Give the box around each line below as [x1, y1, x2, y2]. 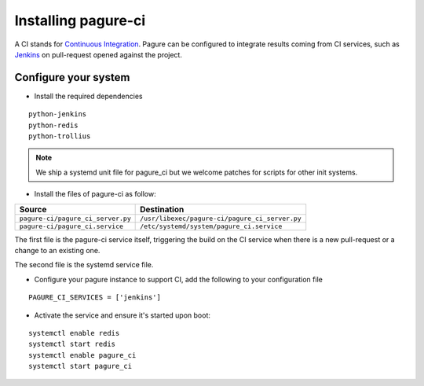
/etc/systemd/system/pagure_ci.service [140, 222, 283, 230]
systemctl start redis [28, 340, 116, 349]
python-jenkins [28, 110, 87, 119]
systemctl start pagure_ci [28, 362, 133, 371]
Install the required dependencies [34, 91, 143, 101]
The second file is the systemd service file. [14, 260, 154, 270]
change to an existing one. [14, 245, 101, 255]
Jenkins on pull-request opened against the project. [14, 50, 182, 59]
